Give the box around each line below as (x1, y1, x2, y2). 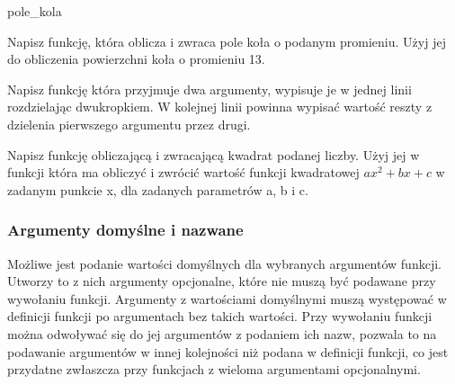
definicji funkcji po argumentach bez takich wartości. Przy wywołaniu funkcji (7, 307, 433, 326)
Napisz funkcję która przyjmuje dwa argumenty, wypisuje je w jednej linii (7, 79, 412, 98)
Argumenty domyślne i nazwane (7, 219, 244, 241)
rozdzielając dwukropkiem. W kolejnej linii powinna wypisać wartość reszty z (7, 97, 433, 116)
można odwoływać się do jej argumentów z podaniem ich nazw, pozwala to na (7, 324, 437, 343)
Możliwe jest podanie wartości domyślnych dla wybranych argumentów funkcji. (7, 254, 442, 272)
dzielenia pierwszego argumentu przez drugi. (7, 114, 251, 133)
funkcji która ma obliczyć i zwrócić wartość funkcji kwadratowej (7, 163, 360, 182)
